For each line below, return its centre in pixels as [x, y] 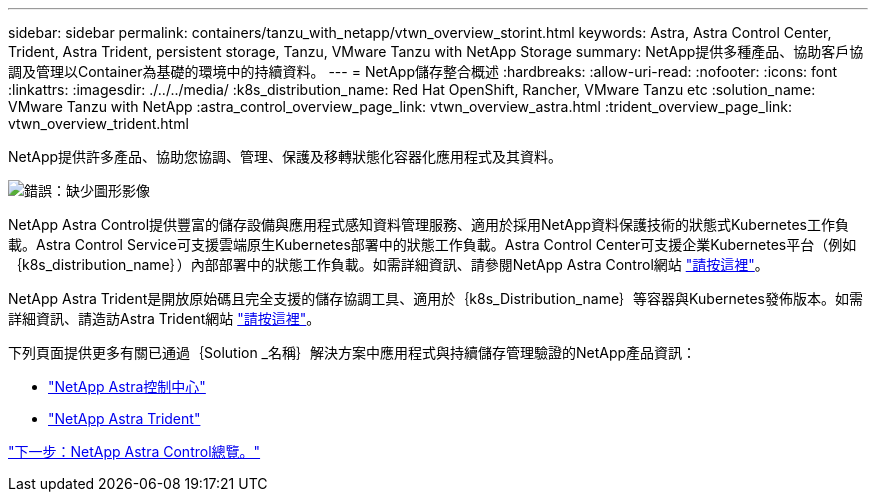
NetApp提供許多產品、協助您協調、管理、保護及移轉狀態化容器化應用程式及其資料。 [285, 156]
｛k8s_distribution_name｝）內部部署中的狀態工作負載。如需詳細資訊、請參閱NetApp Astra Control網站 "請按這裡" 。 [388, 264]
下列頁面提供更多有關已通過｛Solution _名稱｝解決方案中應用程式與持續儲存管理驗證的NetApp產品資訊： [352, 352]
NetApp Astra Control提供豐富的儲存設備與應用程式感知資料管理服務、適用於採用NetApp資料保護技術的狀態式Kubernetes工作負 [428, 224]
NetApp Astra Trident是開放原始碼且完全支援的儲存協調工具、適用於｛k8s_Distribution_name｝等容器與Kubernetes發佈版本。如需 [435, 298]
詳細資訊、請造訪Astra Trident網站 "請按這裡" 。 [164, 318]
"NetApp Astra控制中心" [127, 386]
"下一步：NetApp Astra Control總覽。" [134, 451]
